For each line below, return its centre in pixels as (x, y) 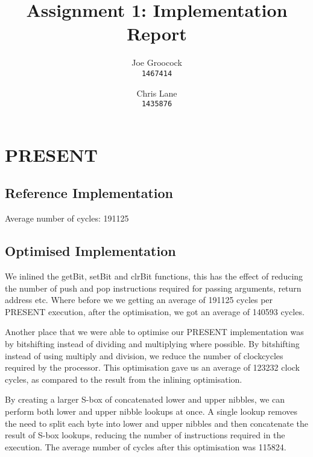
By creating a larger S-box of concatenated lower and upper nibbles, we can (145, 399)
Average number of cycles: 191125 (67, 218)
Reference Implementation (89, 193)
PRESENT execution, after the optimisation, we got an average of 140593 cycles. (155, 311)
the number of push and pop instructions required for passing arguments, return (153, 288)
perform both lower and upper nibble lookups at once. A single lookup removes (151, 411)
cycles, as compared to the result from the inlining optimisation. (124, 379)
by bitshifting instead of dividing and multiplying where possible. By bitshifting (152, 343)
